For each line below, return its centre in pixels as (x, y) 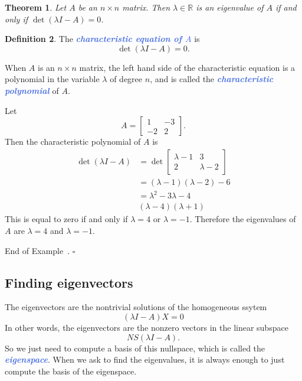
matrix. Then (146, 7)
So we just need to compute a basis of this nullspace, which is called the (135, 348)
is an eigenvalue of (230, 7)
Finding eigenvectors (69, 282)
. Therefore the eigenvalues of (243, 219)
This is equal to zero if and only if (66, 219)
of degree (126, 79)
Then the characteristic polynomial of (73, 141)
